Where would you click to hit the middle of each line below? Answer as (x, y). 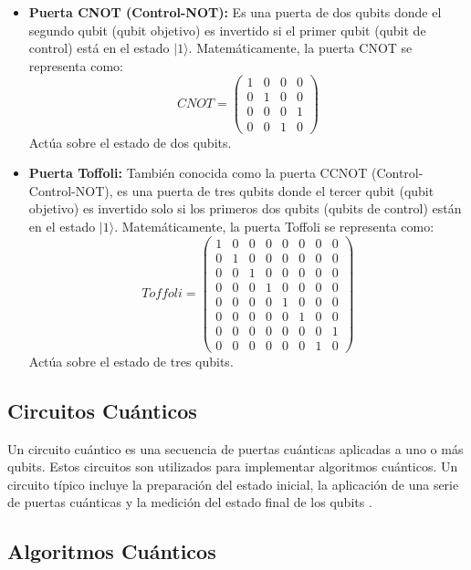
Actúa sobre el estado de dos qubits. (130, 142)
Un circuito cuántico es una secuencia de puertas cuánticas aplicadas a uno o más (235, 448)
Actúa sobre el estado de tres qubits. (131, 361)
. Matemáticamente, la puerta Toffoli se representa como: (274, 226)
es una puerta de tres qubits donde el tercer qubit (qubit (276, 190)
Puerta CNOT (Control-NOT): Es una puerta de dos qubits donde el (235, 12)
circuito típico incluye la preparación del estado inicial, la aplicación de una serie (233, 484)
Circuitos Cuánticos (102, 410)
